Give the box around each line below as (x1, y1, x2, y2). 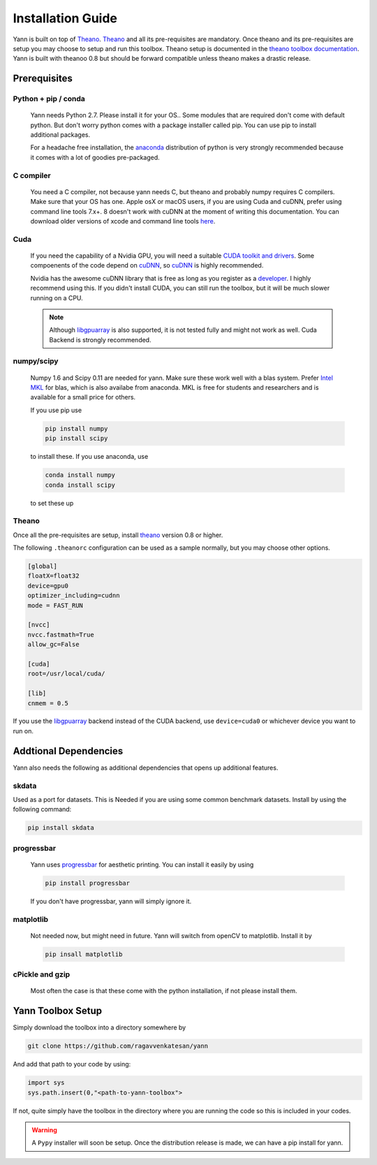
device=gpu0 (27, 582, 69, 589)
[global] (27, 562, 58, 571)
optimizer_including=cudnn (27, 592, 120, 600)
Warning (31, 1125, 57, 1134)
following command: (13, 805, 72, 814)
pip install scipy (45, 434, 108, 443)
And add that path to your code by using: (13, 1060, 131, 1069)
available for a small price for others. (30, 393, 136, 402)
